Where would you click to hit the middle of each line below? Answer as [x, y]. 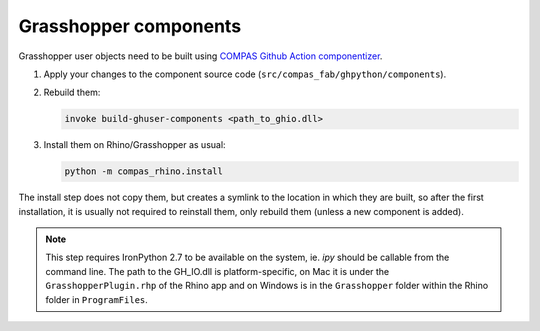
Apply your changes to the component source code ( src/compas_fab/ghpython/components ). [245, 74]
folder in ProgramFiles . [97, 299]
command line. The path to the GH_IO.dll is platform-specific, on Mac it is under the [217, 271]
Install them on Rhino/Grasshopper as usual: [134, 145]
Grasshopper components [130, 26]
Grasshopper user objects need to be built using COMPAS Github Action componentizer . [200, 56]
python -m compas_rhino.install [144, 171]
